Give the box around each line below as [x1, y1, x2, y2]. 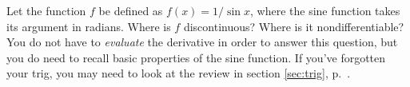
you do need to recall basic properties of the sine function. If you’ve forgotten [6, 49, 386, 65]
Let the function [6, 2, 86, 18]
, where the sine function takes [250, 2, 400, 18]
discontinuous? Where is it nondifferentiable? [183, 18, 404, 34]
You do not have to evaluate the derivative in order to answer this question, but [6, 34, 398, 50]
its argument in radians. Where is [6, 18, 171, 34]
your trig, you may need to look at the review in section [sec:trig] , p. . [6, 65, 351, 81]
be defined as [98, 2, 163, 18]
